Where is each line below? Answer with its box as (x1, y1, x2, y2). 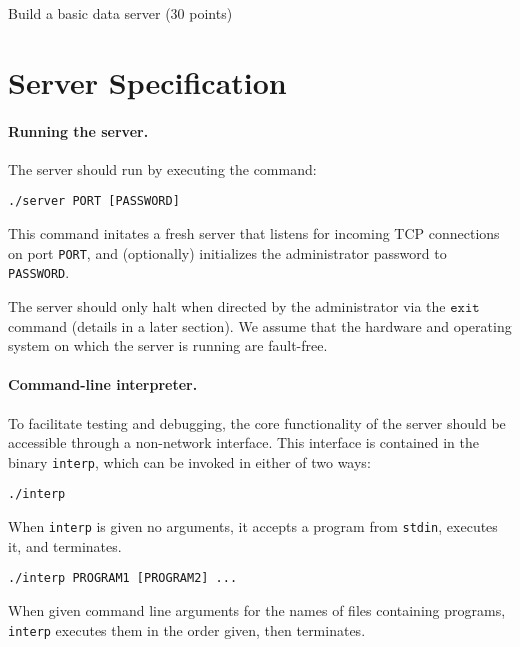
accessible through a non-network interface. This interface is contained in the (8, 432, 480, 453)
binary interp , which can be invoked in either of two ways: (8, 451, 371, 472)
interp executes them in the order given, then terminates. (8, 619, 366, 640)
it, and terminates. (8, 535, 122, 556)
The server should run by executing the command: (8, 158, 317, 179)
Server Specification (8, 61, 287, 102)
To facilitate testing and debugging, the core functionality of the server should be (8, 412, 506, 433)
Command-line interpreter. (8, 374, 198, 395)
